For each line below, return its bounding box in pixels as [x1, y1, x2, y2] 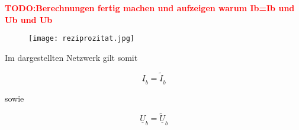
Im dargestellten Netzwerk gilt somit [5, 51, 138, 63]
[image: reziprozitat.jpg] [28, 34, 134, 43]
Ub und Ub [5, 13, 53, 25]
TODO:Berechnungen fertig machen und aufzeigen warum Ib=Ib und [5, 2, 295, 14]
